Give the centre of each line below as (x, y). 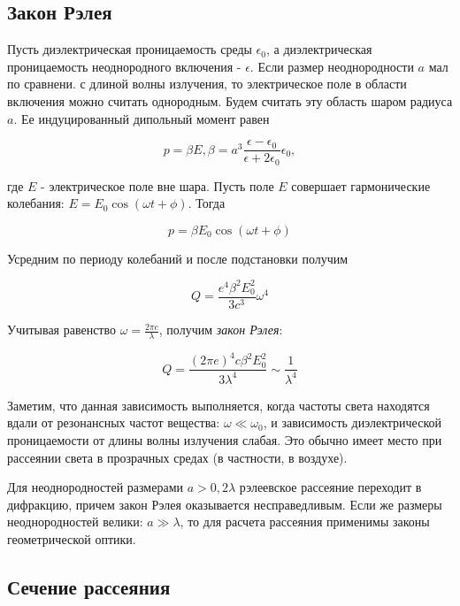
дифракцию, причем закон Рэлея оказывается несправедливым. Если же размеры (225, 504)
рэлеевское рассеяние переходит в (330, 487)
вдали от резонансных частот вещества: (114, 422)
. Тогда (207, 203)
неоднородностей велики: (75, 522)
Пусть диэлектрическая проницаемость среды (130, 49)
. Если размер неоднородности (332, 66)
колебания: (36, 203)
